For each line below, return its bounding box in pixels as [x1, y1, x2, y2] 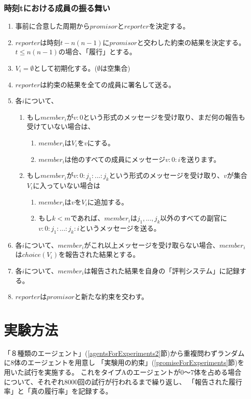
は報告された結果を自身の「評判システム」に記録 [84, 265, 240, 275]
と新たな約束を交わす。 [74, 291, 148, 302]
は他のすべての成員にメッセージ [64, 154, 165, 164]
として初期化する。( [33, 63, 97, 73]
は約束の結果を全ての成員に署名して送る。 [40, 79, 176, 89]
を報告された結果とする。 [58, 249, 140, 259]
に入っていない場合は [32, 180, 101, 190]
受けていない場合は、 [27, 121, 95, 131]
